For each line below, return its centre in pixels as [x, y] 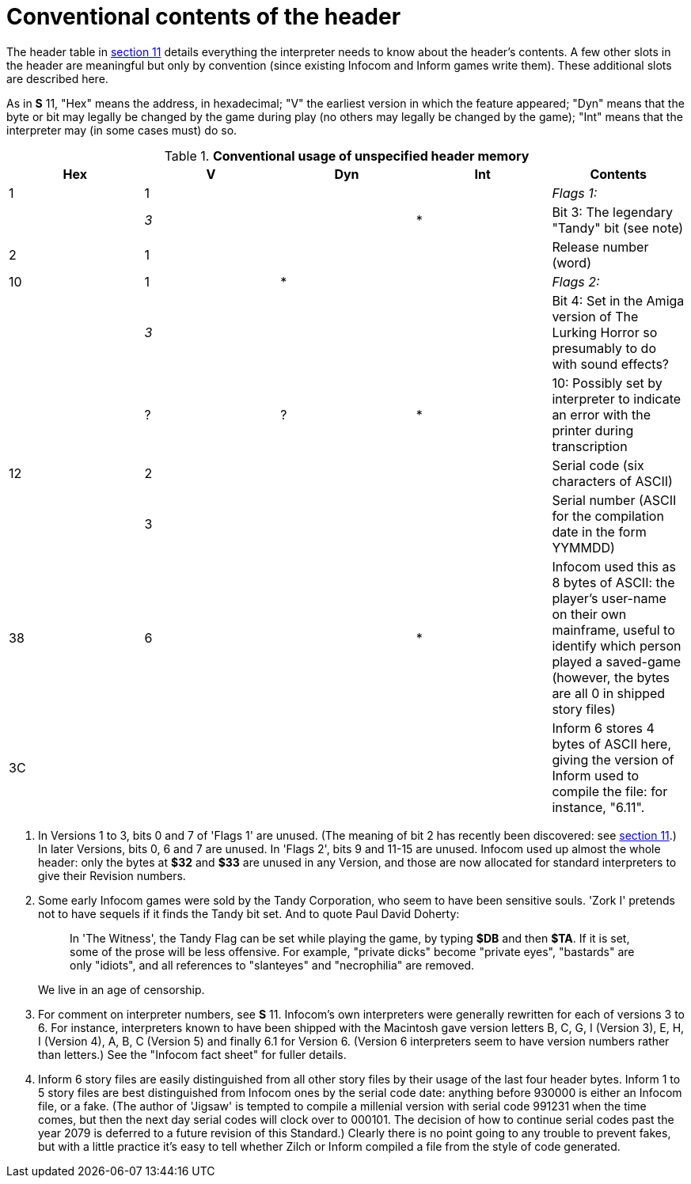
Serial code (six [598, 465]
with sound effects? [611, 364]
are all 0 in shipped [609, 693]
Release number [600, 247]
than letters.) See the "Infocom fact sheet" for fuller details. [192, 1054]
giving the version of [613, 759]
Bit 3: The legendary [612, 212]
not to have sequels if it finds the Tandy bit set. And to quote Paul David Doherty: [249, 913]
